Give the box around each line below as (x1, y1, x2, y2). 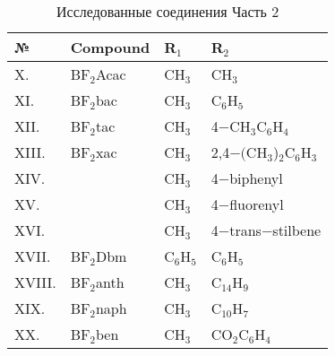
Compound (70, 37, 150, 57)
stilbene (272, 220, 322, 240)
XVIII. (14, 272, 56, 292)
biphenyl (229, 168, 283, 188)
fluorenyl (229, 194, 284, 214)
